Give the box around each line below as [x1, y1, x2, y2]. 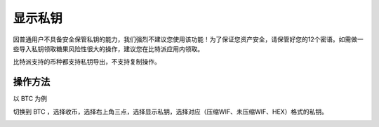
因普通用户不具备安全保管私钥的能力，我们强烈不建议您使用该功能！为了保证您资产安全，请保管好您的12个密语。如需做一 [13, 35, 364, 44]
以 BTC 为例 [13, 95, 48, 103]
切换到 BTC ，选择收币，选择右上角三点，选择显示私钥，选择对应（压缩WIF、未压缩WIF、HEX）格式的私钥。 [13, 107, 328, 116]
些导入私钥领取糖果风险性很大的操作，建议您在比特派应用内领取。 [13, 44, 204, 53]
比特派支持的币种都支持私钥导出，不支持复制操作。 [13, 58, 161, 66]
